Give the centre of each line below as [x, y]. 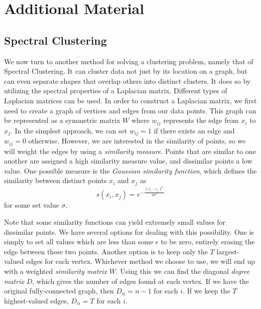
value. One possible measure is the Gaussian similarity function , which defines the [130, 170]
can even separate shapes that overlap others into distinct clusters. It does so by [127, 81]
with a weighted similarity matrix [56, 271]
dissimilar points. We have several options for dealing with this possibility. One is [129, 231]
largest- [228, 251]
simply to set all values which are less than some [79, 242]
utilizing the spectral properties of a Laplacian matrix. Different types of [116, 91]
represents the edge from [201, 120]
